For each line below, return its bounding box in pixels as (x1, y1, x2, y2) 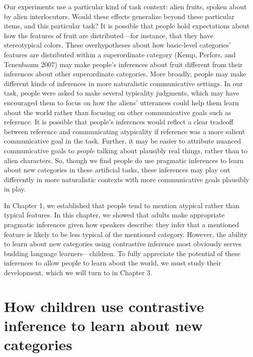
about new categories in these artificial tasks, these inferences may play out (4, 165, 230, 175)
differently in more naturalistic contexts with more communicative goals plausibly (4, 174, 250, 184)
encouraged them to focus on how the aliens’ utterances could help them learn (4, 97, 239, 107)
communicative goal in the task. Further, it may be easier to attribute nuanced (4, 136, 241, 146)
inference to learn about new (4, 315, 203, 335)
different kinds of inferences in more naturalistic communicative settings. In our (4, 78, 243, 88)
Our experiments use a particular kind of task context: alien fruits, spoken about (4, 1, 247, 11)
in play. (4, 184, 26, 194)
